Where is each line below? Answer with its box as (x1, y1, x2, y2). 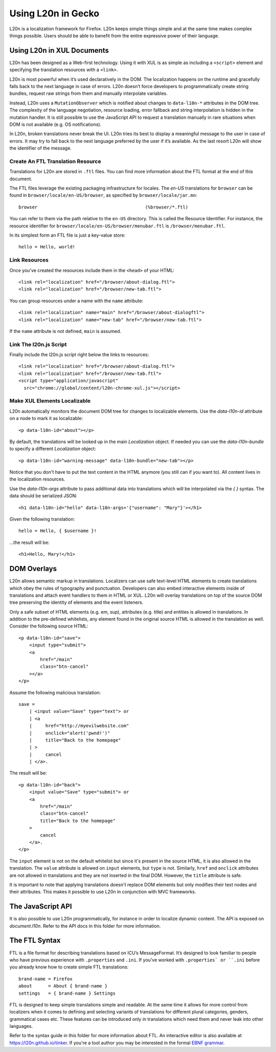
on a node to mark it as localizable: (9, 415, 83, 422)
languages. (9, 1023, 33, 1029)
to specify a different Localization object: (9, 446, 97, 452)
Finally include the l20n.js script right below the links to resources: (9, 351, 149, 358)
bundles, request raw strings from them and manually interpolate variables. (9, 90, 168, 97)
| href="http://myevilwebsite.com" (29, 723, 129, 729)
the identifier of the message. (9, 145, 72, 151)
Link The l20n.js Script (9, 341, 67, 348)
